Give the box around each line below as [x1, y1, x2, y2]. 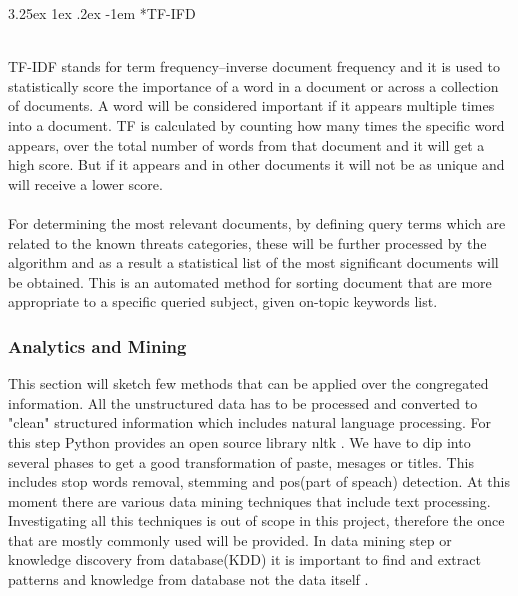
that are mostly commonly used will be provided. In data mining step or [8, 529, 452, 550]
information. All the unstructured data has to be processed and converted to [8, 392, 478, 413]
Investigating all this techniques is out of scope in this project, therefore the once [8, 510, 505, 531]
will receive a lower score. [8, 173, 163, 194]
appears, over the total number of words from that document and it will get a [8, 134, 485, 155]
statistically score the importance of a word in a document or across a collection [8, 75, 499, 96]
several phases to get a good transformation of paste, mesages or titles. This [8, 451, 474, 472]
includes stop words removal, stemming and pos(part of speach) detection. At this [8, 471, 510, 492]
